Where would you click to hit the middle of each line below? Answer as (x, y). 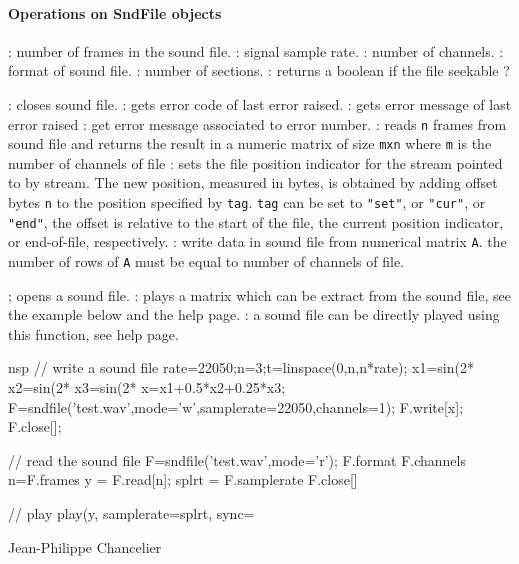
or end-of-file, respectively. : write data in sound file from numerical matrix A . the (257, 241)
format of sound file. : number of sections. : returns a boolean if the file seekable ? (259, 70)
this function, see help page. (93, 333)
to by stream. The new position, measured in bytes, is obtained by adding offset (253, 182)
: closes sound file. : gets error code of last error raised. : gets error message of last (260, 103)
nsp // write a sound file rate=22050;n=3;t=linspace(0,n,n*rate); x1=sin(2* (241, 367)
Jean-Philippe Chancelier (85, 546)
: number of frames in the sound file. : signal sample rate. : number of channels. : (256, 50)
